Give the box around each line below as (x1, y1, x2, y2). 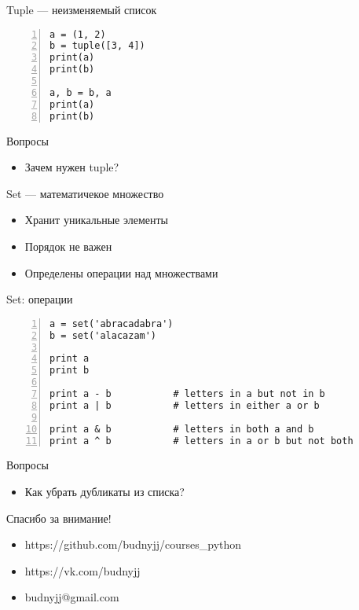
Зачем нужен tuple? (24, 159, 119, 175)
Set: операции (6, 291, 73, 307)
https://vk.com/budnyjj (24, 562, 141, 579)
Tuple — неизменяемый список (6, 2, 157, 17)
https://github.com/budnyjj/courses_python (24, 536, 242, 553)
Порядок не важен (24, 237, 112, 254)
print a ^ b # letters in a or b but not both (49, 435, 354, 446)
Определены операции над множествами (24, 264, 218, 281)
